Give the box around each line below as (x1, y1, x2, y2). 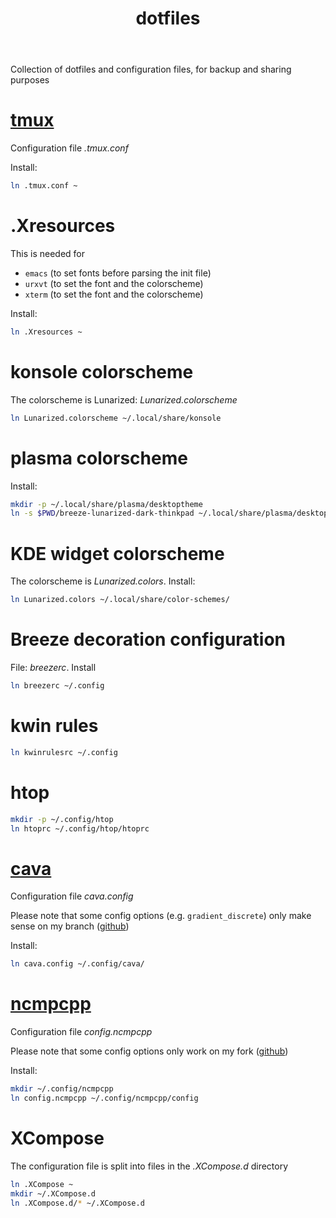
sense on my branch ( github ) (10, 920, 130, 932)
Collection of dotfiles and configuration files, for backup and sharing (10, 63, 292, 76)
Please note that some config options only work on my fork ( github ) (10, 1045, 289, 1057)
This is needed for (10, 247, 86, 259)
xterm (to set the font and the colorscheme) (24, 288, 204, 300)
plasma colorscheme (10, 447, 188, 469)
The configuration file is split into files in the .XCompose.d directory (10, 1160, 289, 1172)
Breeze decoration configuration (10, 628, 287, 651)
